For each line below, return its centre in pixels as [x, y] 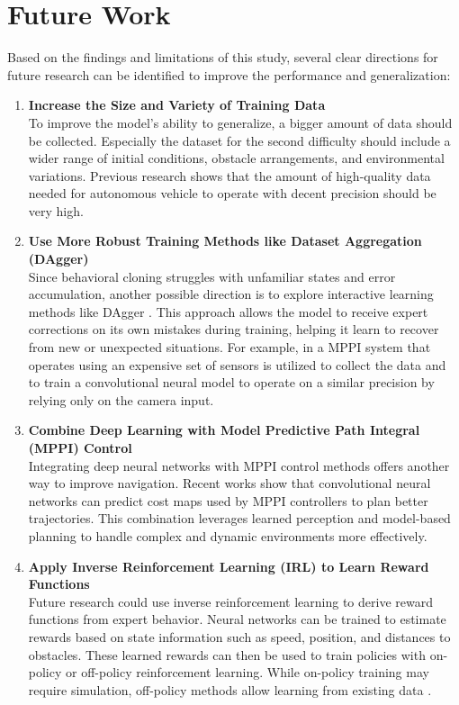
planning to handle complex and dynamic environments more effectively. [228, 535]
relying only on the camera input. [121, 399]
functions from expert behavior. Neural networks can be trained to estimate [237, 619]
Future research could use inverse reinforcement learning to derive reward [230, 601]
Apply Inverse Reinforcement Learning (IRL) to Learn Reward [229, 566]
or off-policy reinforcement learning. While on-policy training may [247, 672]
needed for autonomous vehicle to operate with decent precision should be [232, 193]
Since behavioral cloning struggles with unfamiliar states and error [212, 276]
